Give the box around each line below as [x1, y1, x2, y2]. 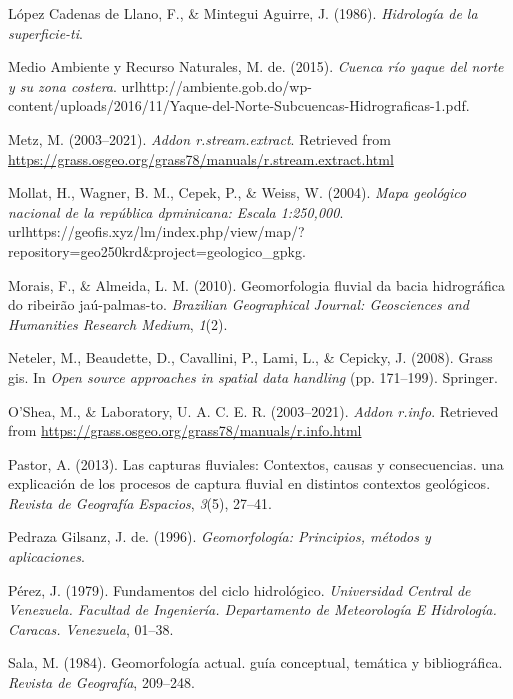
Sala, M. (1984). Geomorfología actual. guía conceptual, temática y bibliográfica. [8, 652, 503, 673]
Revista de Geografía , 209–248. [8, 672, 195, 693]
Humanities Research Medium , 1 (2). [8, 313, 228, 334]
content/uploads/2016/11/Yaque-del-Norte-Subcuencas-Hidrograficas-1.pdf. [8, 95, 470, 116]
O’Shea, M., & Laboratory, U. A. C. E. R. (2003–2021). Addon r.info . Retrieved [8, 400, 499, 421]
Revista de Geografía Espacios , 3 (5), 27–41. [8, 492, 272, 513]
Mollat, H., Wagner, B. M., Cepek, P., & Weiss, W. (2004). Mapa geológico [8, 182, 467, 203]
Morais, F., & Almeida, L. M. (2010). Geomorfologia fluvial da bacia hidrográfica [8, 274, 505, 295]
